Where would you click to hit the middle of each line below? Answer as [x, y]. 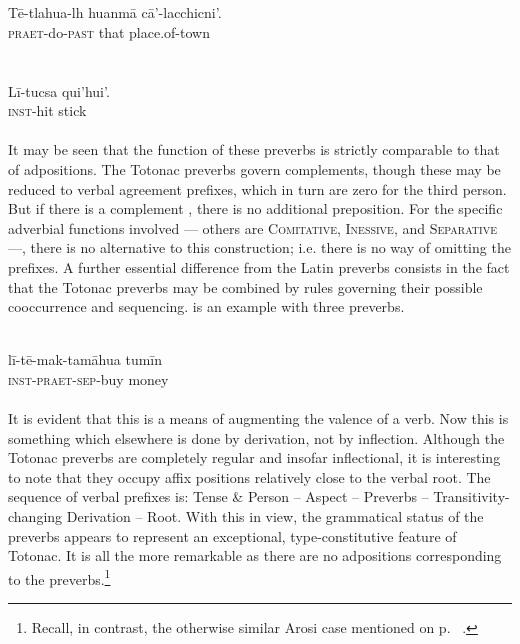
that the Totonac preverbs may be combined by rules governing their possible [245, 286]
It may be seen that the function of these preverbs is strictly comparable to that [254, 149]
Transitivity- [471, 496]
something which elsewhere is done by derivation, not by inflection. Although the [256, 437]
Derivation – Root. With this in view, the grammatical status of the [275, 516]
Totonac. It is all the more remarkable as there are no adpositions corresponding [255, 555]
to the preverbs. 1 [59, 577]
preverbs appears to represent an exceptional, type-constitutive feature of [232, 535]
